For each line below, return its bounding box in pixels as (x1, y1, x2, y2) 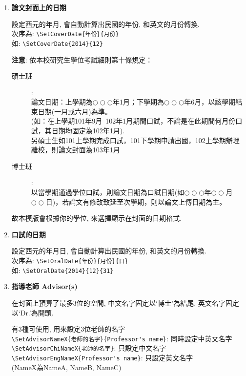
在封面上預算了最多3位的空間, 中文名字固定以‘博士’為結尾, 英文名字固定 (11, 297, 239, 308)
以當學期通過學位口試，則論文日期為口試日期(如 (31, 187, 184, 197)
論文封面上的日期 (11, 2, 66, 12)
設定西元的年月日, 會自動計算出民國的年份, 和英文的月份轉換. (11, 246, 206, 256)
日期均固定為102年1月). (51, 125, 125, 136)
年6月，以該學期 (184, 97, 236, 107)
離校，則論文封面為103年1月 (31, 145, 120, 155)
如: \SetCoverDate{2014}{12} (11, 38, 103, 48)
